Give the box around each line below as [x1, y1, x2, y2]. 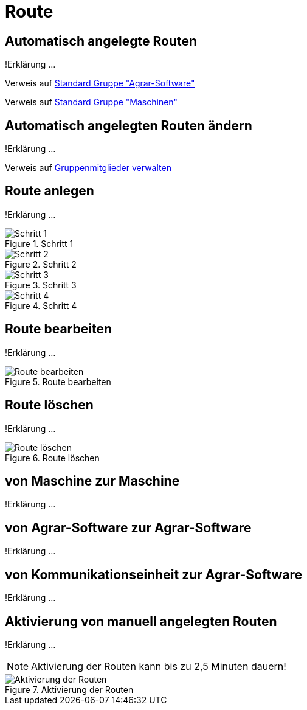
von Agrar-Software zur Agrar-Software [5, 520, 252, 535]
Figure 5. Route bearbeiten [5, 376, 111, 387]
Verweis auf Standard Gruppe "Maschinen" [5, 97, 178, 108]
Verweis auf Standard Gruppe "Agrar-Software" [5, 78, 195, 89]
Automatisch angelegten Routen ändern [5, 117, 252, 133]
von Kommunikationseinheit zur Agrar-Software [5, 566, 303, 582]
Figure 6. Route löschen [5, 452, 100, 463]
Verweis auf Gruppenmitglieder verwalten [5, 162, 171, 173]
